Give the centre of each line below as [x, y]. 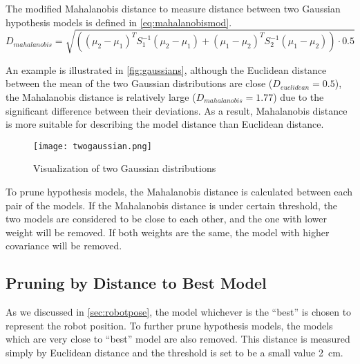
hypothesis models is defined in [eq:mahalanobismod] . [119, 22]
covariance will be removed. [64, 246]
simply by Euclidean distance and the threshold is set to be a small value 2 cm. [174, 352]
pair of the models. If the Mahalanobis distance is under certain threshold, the [172, 205]
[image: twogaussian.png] [93, 146]
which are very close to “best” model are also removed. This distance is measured [178, 339]
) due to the [299, 96]
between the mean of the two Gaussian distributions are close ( [139, 83]
